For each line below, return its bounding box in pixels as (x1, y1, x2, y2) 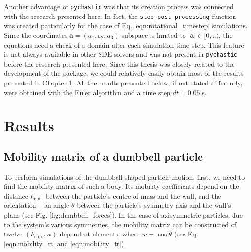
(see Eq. (174, 229, 198, 239)
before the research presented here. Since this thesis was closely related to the (4, 58, 235, 68)
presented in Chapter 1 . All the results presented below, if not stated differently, (4, 77, 243, 87)
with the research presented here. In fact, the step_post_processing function (4, 11, 236, 21)
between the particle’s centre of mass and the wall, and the (46, 190, 221, 201)
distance (4, 190, 28, 201)
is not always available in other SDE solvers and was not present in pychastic (4, 49, 237, 59)
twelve (4, 229, 23, 239)
